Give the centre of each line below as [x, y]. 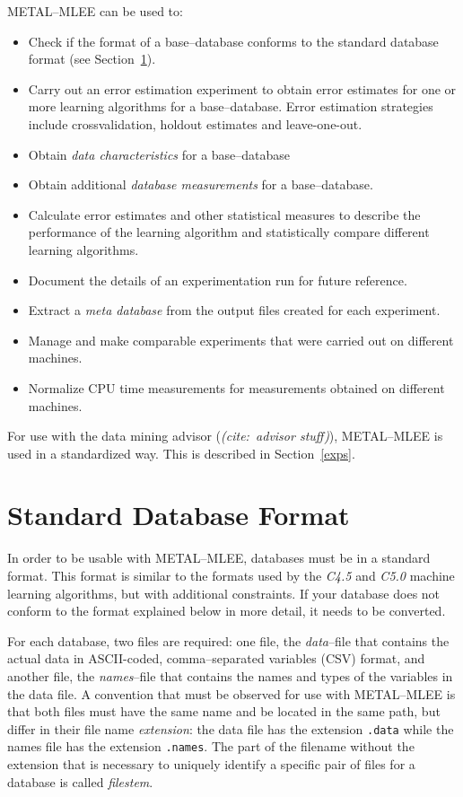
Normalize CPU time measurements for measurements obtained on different [236, 387]
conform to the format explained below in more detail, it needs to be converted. [227, 611]
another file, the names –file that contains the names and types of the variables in [230, 675]
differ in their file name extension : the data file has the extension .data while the [231, 728]
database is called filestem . [80, 781]
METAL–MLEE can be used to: [95, 11]
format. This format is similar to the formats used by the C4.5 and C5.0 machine [231, 575]
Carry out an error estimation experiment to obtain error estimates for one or [242, 88]
